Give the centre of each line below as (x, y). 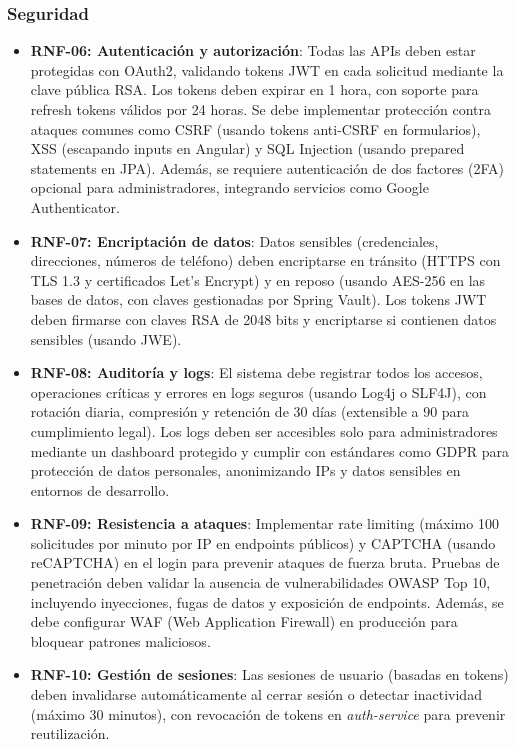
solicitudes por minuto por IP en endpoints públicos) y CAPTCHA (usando (263, 542)
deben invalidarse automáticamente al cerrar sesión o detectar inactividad (256, 694)
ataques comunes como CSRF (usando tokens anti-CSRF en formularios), (255, 128)
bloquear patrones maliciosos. (120, 640)
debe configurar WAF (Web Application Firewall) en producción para (244, 621)
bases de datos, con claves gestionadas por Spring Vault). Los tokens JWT (258, 299)
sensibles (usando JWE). (106, 338)
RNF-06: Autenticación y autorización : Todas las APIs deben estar (253, 50)
